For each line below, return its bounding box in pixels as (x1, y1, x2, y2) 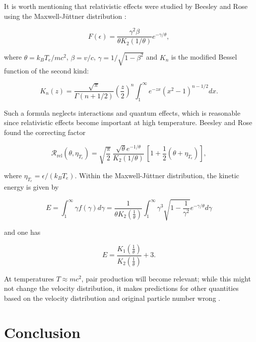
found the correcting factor (4, 127, 86, 137)
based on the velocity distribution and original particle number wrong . (4, 293, 220, 303)
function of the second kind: (4, 65, 89, 75)
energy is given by (4, 182, 59, 192)
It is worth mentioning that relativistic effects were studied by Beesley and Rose (4, 1, 248, 11)
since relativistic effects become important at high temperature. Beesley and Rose (4, 117, 253, 128)
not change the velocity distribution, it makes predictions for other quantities (4, 283, 239, 293)
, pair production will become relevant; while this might (81, 273, 251, 283)
